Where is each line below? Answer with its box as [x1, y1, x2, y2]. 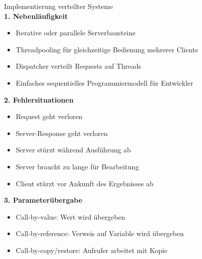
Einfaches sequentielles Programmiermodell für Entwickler [15, 77, 194, 88]
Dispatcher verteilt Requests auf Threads [15, 61, 142, 71]
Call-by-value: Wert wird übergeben [15, 211, 125, 222]
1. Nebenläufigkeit [4, 10, 68, 21]
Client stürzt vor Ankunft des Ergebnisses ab [15, 178, 154, 188]
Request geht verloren [15, 111, 83, 122]
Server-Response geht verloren [15, 128, 108, 138]
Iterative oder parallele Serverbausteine [15, 27, 136, 38]
